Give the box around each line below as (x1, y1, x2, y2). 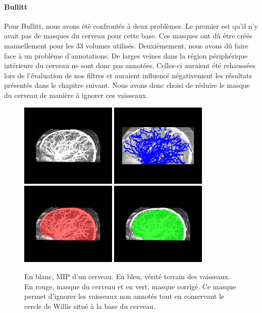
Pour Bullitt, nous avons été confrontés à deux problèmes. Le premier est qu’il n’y (4, 20, 258, 31)
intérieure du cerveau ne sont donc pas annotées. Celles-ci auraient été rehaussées (4, 60, 256, 71)
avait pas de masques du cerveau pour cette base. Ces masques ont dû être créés (4, 30, 252, 41)
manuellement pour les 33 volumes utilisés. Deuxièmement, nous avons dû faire (4, 40, 248, 50)
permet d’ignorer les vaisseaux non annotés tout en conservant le (24, 291, 225, 301)
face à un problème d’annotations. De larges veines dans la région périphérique (4, 50, 248, 61)
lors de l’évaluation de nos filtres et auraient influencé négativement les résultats (4, 70, 252, 80)
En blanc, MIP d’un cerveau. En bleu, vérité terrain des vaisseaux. (24, 271, 230, 282)
